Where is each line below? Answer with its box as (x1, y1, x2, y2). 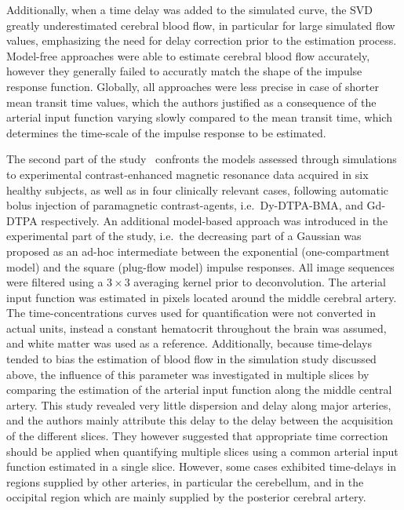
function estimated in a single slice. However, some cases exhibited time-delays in (6, 458, 397, 475)
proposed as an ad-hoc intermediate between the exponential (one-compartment (6, 242, 390, 259)
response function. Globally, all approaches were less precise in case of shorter (6, 78, 379, 94)
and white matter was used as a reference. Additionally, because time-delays (6, 335, 372, 352)
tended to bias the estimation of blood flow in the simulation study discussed (6, 351, 377, 367)
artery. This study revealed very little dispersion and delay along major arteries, (6, 396, 391, 413)
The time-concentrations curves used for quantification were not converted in (6, 304, 376, 321)
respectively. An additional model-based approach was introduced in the (41, 212, 388, 228)
